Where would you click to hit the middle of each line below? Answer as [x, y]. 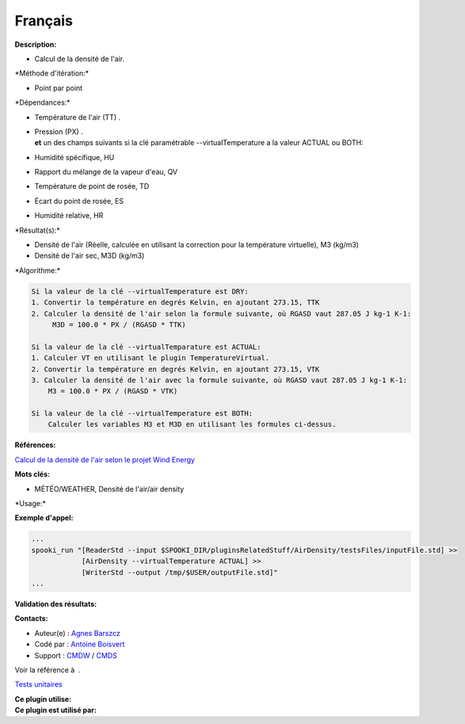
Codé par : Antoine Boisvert [80, 644]
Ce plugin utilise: [43, 699]
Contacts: [31, 619]
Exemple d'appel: [44, 518]
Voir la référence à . [48, 669]
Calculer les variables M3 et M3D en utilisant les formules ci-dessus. [192, 425]
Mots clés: [32, 474]
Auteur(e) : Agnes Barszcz [77, 633]
